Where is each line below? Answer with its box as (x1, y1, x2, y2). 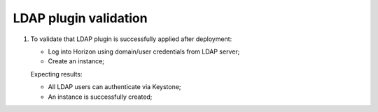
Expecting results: (30, 70, 83, 78)
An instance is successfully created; (48, 93, 153, 101)
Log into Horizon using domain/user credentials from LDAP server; (48, 47, 240, 56)
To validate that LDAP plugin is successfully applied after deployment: (30, 35, 232, 43)
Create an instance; (48, 57, 105, 65)
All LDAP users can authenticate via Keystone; (48, 83, 181, 91)
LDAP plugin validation (13, 10, 148, 26)
